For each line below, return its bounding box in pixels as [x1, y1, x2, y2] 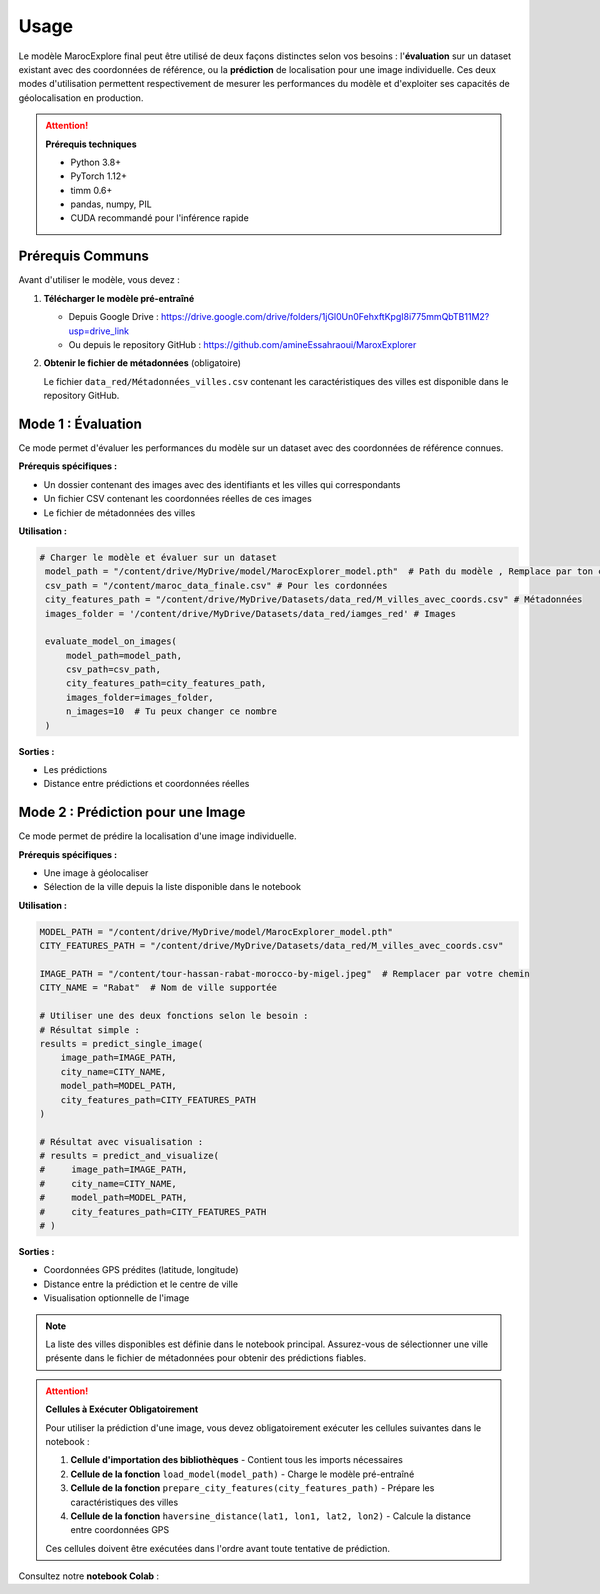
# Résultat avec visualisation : [39, 1136, 204, 1147]
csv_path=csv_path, [65, 664, 162, 675]
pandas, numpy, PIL [70, 198, 152, 210]
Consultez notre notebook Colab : [18, 1570, 160, 1582]
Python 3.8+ [70, 156, 122, 168]
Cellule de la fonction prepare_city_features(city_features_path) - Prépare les [70, 1482, 435, 1494]
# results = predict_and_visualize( [39, 1150, 220, 1162]
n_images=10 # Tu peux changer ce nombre [65, 706, 277, 717]
